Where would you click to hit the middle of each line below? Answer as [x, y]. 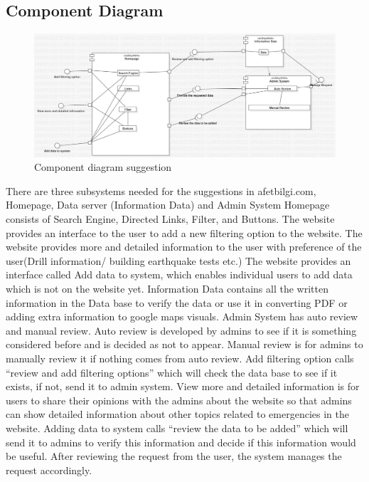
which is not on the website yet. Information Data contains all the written [167, 289]
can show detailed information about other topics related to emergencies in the [177, 414]
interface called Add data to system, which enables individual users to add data [179, 274]
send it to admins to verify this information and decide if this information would [181, 442]
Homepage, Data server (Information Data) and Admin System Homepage [168, 205]
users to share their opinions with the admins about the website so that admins [179, 400]
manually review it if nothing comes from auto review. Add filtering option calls [180, 358]
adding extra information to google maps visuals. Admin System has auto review [182, 316]
